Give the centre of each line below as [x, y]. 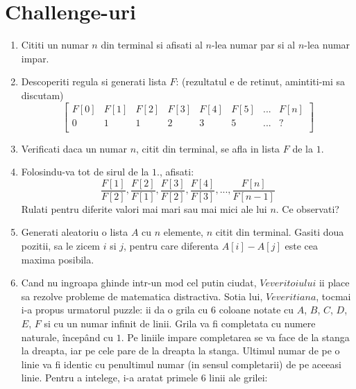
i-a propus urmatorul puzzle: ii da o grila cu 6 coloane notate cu [158, 310]
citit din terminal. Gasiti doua [280, 232]
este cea [301, 246]
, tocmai [333, 296]
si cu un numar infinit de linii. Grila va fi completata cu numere [180, 323]
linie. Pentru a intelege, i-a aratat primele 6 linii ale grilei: [144, 378]
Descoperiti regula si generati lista [94, 81]
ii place [334, 283]
